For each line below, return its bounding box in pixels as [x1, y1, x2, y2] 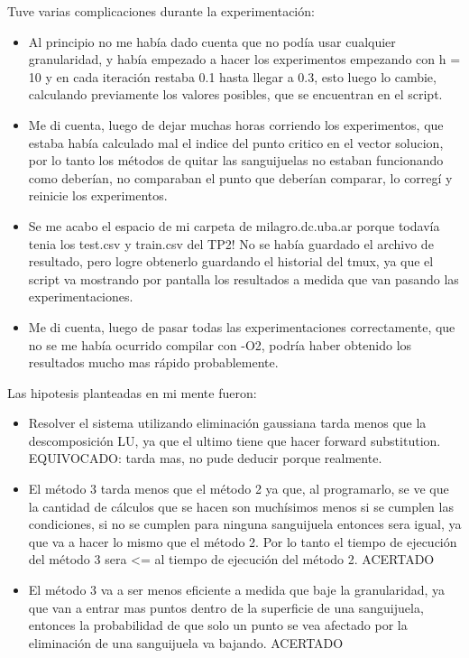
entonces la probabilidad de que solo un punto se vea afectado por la [28, 616, 408, 635]
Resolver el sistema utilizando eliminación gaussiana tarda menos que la [28, 413, 427, 432]
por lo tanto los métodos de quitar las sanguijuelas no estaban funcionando [28, 151, 444, 170]
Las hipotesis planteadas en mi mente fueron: [7, 383, 257, 402]
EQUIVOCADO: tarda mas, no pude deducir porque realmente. [28, 449, 382, 468]
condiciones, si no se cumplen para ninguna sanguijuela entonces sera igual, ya [28, 514, 462, 533]
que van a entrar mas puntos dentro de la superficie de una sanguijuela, [28, 598, 424, 616]
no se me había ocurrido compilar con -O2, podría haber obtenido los [28, 335, 412, 354]
